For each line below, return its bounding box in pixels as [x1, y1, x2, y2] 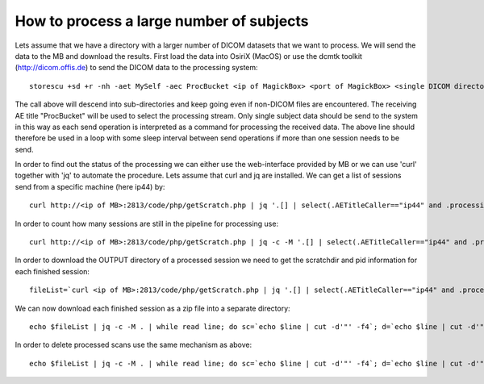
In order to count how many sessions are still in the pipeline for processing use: [15, 219, 278, 228]
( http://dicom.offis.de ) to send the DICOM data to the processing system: [15, 63, 258, 73]
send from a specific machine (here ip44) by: [15, 182, 165, 191]
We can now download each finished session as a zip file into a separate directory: [15, 303, 290, 313]
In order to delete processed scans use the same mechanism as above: [15, 340, 252, 350]
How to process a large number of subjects [15, 12, 310, 30]
